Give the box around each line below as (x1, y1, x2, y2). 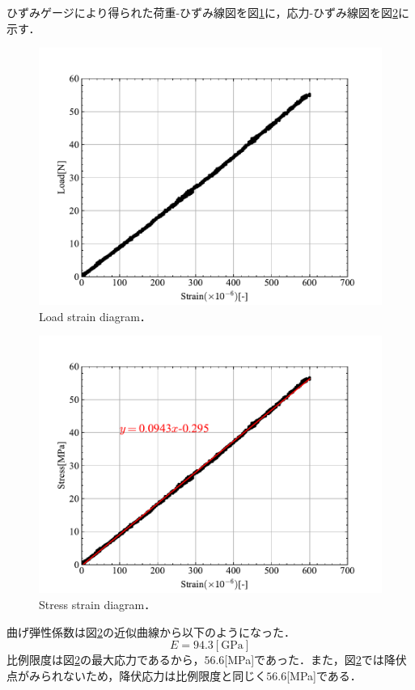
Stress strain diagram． (39, 595, 156, 612)
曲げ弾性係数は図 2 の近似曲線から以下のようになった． (6, 623, 295, 640)
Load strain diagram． (39, 307, 151, 324)
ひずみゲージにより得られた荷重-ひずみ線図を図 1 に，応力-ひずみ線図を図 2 (6, 4, 399, 20)
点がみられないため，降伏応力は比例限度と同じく (6, 667, 267, 684)
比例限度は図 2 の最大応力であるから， (6, 651, 205, 668)
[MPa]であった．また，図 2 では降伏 (224, 651, 407, 668)
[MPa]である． (286, 667, 362, 684)
